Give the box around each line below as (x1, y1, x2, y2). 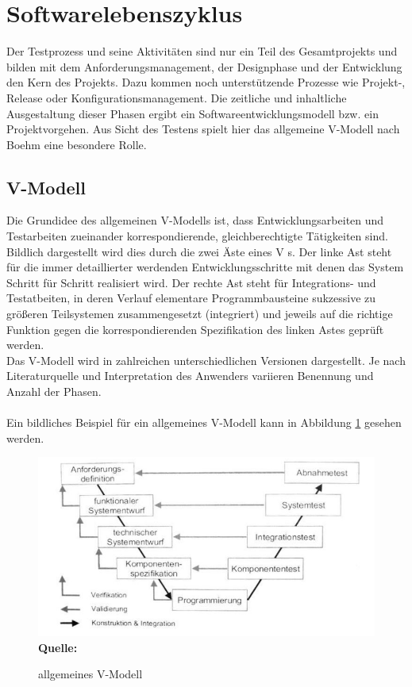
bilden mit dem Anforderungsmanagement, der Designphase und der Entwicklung (6, 58, 402, 75)
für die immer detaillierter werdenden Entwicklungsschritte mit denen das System (6, 259, 404, 275)
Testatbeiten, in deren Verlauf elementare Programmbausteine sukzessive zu (6, 290, 376, 306)
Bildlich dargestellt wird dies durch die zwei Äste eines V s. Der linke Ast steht (6, 243, 392, 259)
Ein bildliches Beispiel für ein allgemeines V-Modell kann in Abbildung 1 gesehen (6, 414, 402, 431)
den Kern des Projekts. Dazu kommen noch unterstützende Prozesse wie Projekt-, (6, 74, 406, 90)
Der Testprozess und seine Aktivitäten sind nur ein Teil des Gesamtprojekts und (6, 43, 398, 59)
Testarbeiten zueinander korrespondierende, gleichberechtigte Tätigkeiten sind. (6, 228, 388, 244)
